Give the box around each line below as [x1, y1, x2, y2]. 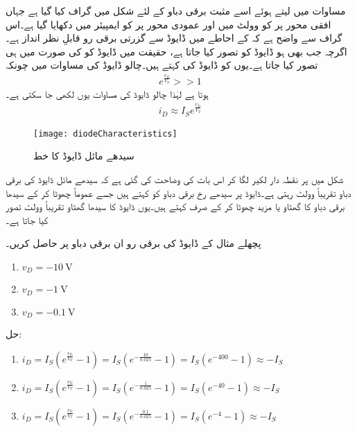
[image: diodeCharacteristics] [33, 128, 177, 139]
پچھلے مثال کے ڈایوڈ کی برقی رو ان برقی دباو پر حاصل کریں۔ [6, 236, 261, 250]
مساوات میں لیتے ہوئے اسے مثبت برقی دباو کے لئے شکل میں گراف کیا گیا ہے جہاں [6, 3, 346, 17]
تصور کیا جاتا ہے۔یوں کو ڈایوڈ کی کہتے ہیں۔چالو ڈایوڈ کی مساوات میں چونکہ [6, 58, 318, 72]
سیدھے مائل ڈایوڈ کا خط [33, 148, 134, 163]
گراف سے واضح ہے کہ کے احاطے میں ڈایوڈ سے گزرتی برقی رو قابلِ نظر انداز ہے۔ [6, 31, 342, 45]
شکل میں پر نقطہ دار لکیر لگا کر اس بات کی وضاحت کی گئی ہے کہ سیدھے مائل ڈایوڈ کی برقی [6, 171, 344, 186]
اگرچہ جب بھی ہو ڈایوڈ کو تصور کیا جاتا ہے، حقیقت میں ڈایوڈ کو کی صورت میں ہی [6, 44, 347, 58]
